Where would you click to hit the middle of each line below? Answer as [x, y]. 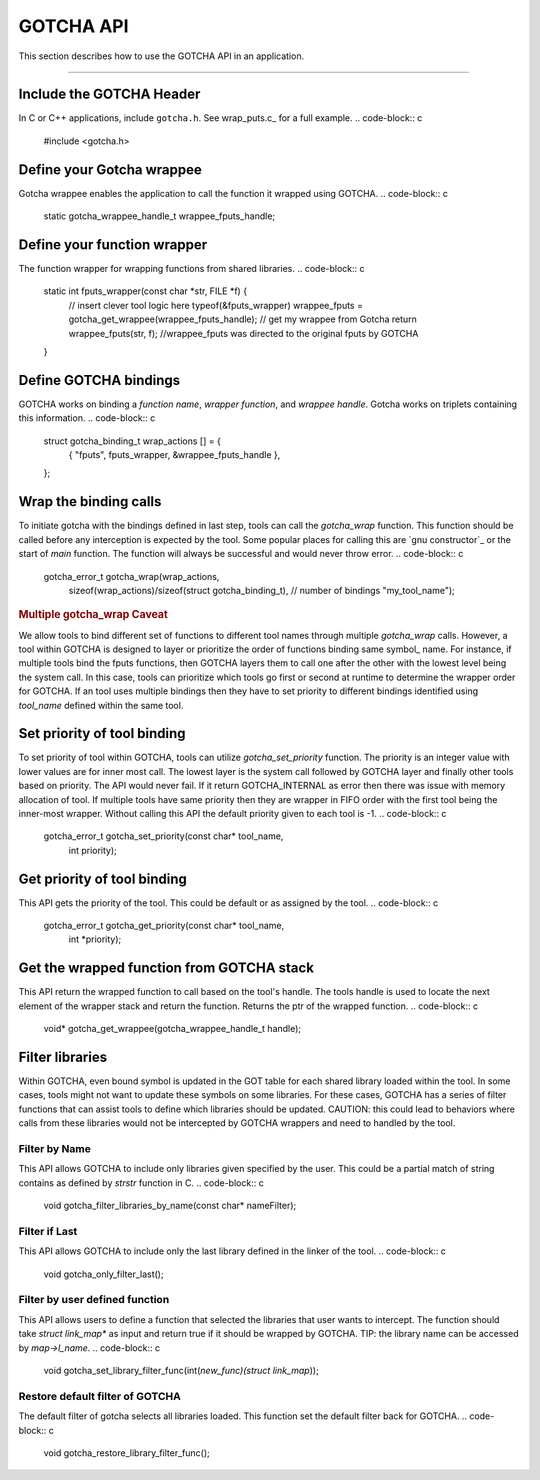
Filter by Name [55, 1149]
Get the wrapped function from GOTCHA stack [166, 968]
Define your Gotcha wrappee [110, 169]
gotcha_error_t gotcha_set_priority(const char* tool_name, [163, 836]
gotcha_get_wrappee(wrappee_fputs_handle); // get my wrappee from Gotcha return [242, 319]
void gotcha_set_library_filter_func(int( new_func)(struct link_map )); [181, 1371]
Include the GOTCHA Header [109, 94]
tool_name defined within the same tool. [101, 705]
